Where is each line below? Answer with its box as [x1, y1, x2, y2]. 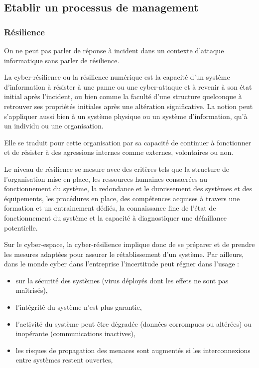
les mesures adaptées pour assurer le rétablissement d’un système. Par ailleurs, [4, 248, 244, 259]
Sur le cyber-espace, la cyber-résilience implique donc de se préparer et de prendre [4, 239, 255, 249]
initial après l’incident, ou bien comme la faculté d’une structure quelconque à [4, 91, 242, 102]
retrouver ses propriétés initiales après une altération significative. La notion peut [4, 101, 253, 111]
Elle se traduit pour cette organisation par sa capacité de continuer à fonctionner [4, 137, 252, 147]
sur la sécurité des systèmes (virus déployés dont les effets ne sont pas [15, 275, 229, 285]
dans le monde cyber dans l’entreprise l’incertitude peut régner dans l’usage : [4, 258, 239, 269]
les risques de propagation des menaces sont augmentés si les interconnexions [15, 345, 251, 355]
